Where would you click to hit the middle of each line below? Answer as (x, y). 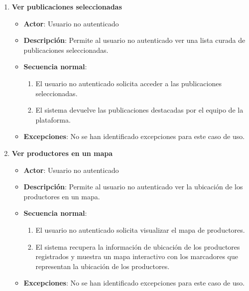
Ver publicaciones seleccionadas (67, 6)
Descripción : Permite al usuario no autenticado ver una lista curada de (134, 40)
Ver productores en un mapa (62, 153)
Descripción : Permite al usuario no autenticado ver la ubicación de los (133, 187)
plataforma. (53, 119)
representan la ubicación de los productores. (103, 266)
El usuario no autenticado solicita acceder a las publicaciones (128, 83)
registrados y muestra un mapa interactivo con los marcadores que (137, 256)
